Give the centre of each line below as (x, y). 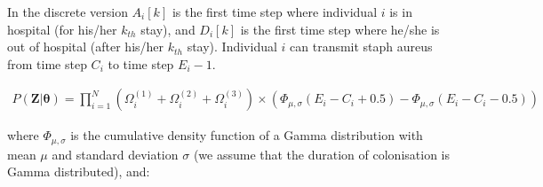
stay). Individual (232, 47)
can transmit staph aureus (361, 47)
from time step (47, 63)
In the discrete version (68, 12)
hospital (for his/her (62, 29)
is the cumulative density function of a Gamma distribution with (247, 135)
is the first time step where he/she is (340, 29)
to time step (141, 63)
